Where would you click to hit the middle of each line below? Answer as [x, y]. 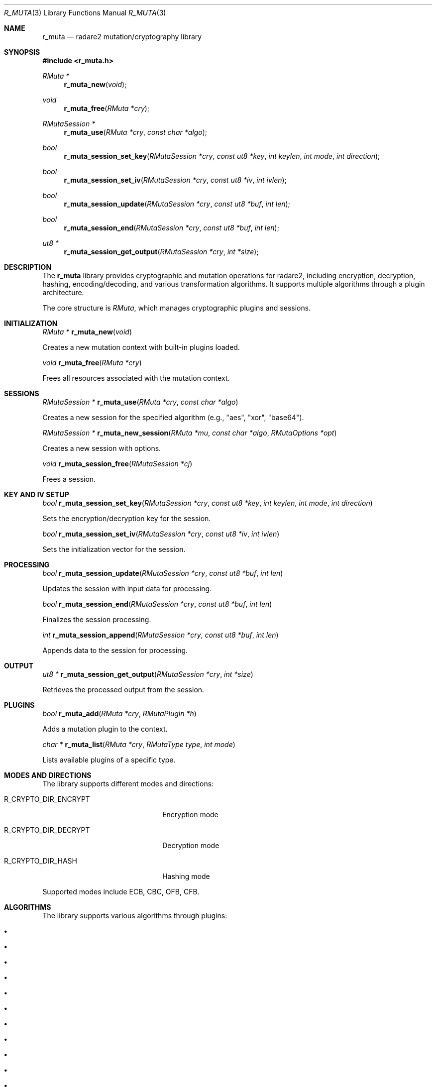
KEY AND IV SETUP [37, 494]
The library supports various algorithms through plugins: [135, 916]
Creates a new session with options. [102, 448]
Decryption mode [191, 845]
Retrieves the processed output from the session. [123, 690]
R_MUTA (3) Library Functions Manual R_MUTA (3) [85, 13]
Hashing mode [186, 876]
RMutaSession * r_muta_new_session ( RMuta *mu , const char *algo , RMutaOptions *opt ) [190, 433]
